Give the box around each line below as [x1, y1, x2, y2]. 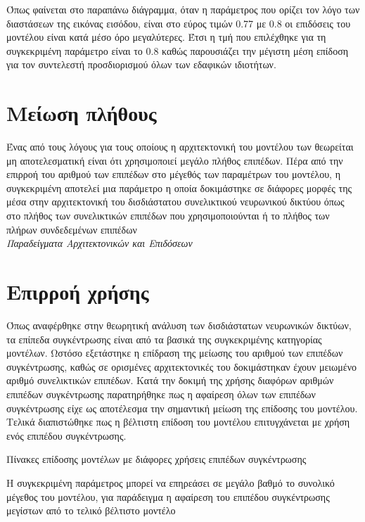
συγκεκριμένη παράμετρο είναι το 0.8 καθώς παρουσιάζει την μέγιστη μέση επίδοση [6, 43, 349, 58]
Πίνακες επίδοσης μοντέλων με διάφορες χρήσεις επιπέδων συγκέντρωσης [6, 452, 307, 466]
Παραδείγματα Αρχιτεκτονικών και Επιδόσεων [6, 236, 193, 250]
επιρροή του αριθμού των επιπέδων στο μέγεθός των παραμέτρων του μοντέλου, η [6, 167, 340, 182]
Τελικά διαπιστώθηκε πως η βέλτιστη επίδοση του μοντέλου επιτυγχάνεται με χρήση [6, 414, 350, 429]
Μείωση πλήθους [6, 98, 157, 127]
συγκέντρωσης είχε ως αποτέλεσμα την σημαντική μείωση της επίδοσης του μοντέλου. [6, 400, 358, 415]
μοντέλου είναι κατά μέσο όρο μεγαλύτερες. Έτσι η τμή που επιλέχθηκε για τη [6, 30, 326, 44]
